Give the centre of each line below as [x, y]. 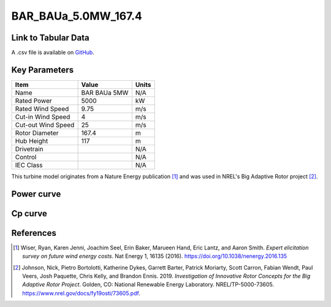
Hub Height [32, 141]
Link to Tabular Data [50, 38]
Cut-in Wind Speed [43, 116]
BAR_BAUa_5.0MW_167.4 [77, 16]
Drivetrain [29, 149]
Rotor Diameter [37, 133]
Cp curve [29, 214]
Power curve [36, 194]
